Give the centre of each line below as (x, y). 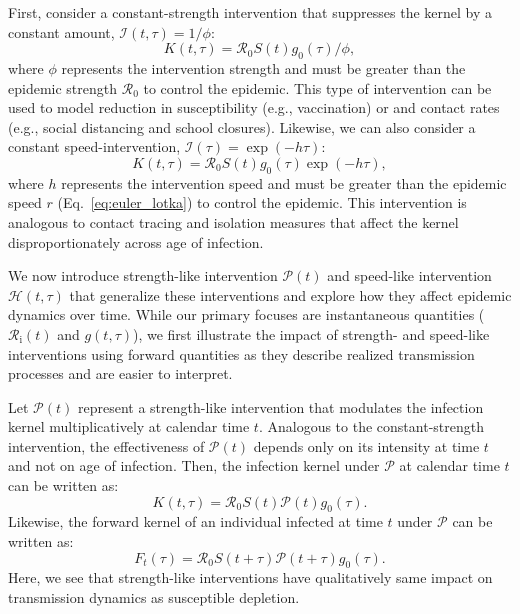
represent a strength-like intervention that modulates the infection (280, 406)
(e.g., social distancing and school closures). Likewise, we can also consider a (242, 126)
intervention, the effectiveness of (106, 445)
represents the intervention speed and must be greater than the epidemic (284, 182)
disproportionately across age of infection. (136, 241)
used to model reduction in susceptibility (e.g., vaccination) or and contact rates (254, 107)
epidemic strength (63, 87)
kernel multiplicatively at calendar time (129, 426)
